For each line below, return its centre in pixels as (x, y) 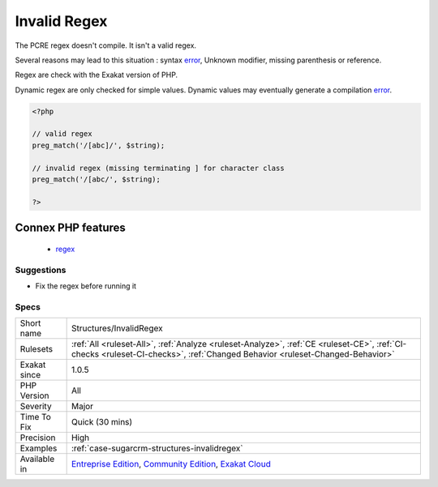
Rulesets (36, 349)
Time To (36, 417)
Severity (36, 407)
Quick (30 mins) (102, 422)
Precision (38, 438)
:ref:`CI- (391, 344)
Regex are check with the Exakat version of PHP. (97, 75)
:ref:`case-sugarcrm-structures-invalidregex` (157, 448)
